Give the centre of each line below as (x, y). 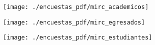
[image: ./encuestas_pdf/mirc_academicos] (76, 7)
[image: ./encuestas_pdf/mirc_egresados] (74, 22)
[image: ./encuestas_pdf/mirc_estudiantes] (78, 38)
